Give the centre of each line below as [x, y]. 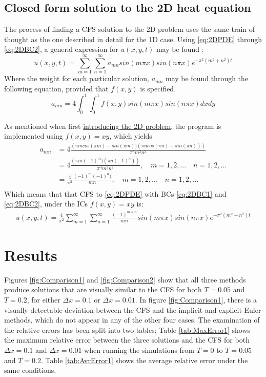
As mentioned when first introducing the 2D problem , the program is [113, 126]
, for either [44, 300]
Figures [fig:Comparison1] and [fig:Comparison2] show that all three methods [125, 279]
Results [31, 255]
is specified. [158, 88]
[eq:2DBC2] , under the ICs [46, 204]
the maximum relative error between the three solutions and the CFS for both [127, 340]
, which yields [131, 136]
